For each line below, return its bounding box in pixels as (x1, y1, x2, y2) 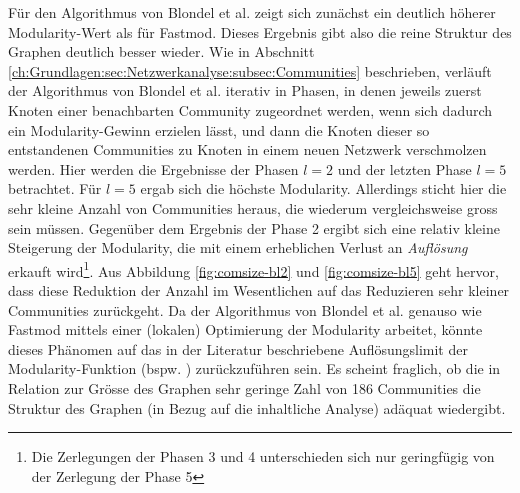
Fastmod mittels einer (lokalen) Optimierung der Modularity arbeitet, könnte (8, 319, 483, 340)
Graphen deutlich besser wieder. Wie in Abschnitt (8, 41, 315, 62)
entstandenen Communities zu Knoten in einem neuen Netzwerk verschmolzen (8, 139, 487, 160)
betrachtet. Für (8, 178, 102, 199)
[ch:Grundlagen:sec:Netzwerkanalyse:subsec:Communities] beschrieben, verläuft (8, 60, 492, 81)
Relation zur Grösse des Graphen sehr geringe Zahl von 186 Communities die (8, 377, 481, 398)
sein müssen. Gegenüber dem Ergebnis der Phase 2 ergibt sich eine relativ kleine (8, 217, 500, 238)
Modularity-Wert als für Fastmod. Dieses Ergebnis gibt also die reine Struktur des (8, 21, 512, 42)
